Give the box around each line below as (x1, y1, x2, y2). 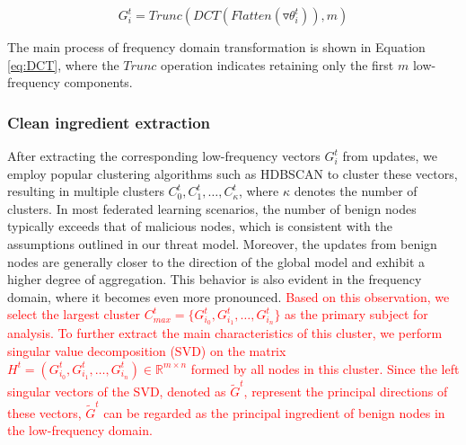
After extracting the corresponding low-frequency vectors (7, 147, 321, 165)
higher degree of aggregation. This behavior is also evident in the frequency (7, 270, 422, 289)
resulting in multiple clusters (7, 182, 164, 200)
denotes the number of (294, 182, 418, 200)
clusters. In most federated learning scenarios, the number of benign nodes (7, 199, 417, 218)
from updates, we (342, 147, 438, 165)
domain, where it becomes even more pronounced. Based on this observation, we (7, 287, 450, 306)
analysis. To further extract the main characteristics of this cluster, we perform (7, 324, 443, 343)
